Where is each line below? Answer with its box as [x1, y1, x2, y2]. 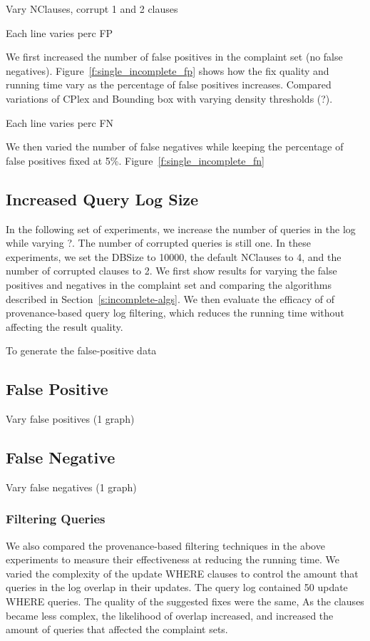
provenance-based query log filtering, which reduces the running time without [6, 305, 344, 320]
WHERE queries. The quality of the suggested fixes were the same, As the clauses [6, 594, 364, 609]
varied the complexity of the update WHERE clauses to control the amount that [6, 565, 359, 580]
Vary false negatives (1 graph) [6, 479, 137, 494]
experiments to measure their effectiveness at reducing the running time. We [6, 552, 339, 567]
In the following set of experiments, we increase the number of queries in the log [6, 221, 356, 236]
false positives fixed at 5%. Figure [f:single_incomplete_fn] [6, 153, 265, 168]
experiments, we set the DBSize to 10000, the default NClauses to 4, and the [6, 249, 341, 264]
